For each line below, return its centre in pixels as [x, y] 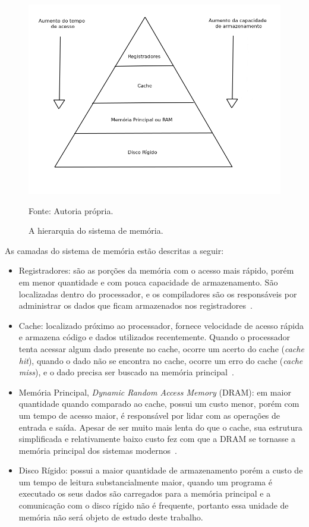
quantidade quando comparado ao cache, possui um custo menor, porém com [159, 404]
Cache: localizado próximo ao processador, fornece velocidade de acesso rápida [161, 325]
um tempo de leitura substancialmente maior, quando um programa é [145, 481]
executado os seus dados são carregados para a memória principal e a [145, 493]
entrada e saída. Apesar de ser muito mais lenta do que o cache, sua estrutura [160, 427]
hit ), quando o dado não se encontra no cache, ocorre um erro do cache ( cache [161, 360]
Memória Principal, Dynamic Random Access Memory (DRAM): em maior [155, 392]
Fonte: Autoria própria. [71, 210]
